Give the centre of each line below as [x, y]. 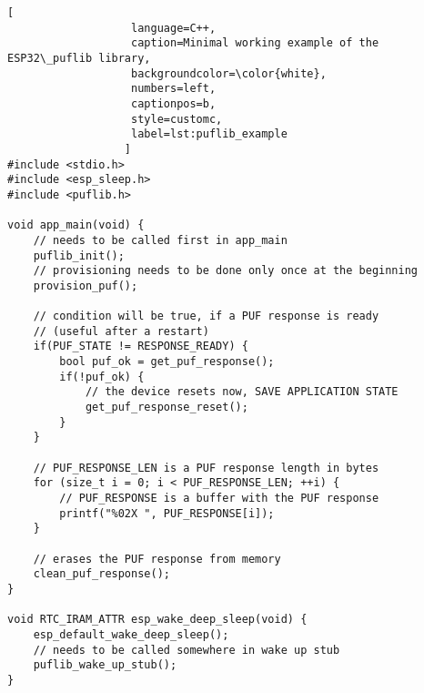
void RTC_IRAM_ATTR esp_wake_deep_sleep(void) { [157, 620]
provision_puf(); [86, 285]
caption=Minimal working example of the [255, 43]
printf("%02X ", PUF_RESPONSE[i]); [167, 513]
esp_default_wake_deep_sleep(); [131, 634]
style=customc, [177, 119]
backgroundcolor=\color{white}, [229, 73]
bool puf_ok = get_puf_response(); [167, 362]
